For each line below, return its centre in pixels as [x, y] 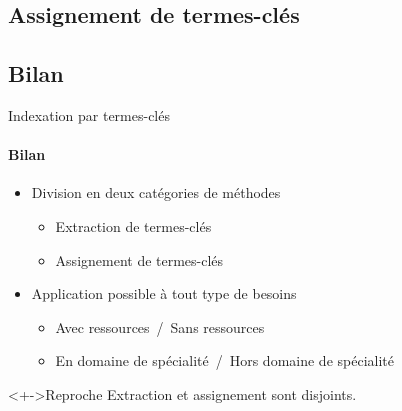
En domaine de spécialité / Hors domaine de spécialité [224, 360]
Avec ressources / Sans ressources [160, 326]
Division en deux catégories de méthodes [156, 192]
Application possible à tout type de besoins [164, 293]
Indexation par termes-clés [89, 114]
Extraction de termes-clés [133, 225]
